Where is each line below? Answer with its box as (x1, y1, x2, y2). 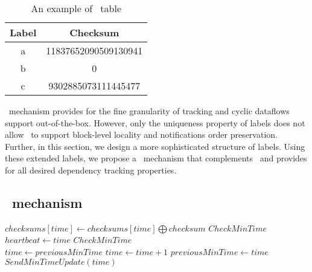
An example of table (31, 1, 122, 15)
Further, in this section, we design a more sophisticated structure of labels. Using (5, 140, 305, 152)
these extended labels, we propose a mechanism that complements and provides (5, 152, 307, 164)
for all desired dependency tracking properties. (5, 163, 177, 176)
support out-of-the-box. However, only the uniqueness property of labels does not (5, 116, 305, 129)
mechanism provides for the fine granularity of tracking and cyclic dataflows (8, 105, 290, 117)
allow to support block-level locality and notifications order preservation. (5, 128, 278, 141)
